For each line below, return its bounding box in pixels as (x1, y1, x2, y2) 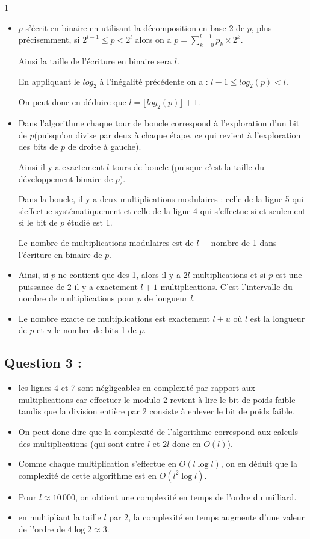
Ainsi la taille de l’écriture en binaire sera (18, 54, 172, 67)
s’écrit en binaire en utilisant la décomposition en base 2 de (25, 21, 245, 34)
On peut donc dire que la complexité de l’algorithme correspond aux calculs (18, 425, 299, 438)
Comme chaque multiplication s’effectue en (18, 457, 176, 470)
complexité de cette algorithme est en (18, 469, 157, 481)
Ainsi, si (18, 268, 49, 281)
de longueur (144, 292, 188, 304)
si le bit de (18, 216, 58, 229)
